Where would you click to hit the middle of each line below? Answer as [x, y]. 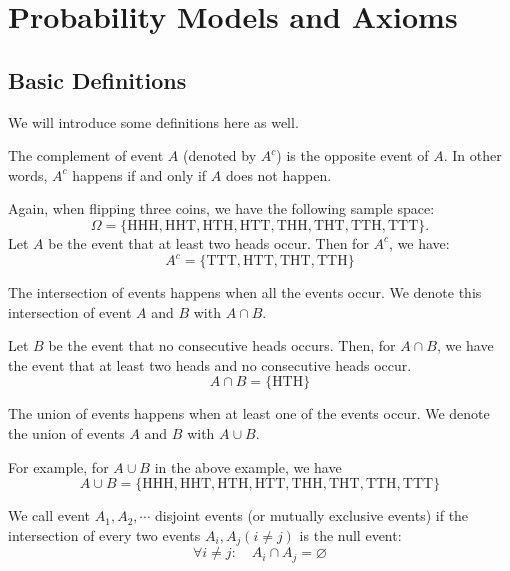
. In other [472, 155]
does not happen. [278, 174]
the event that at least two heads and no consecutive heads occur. [210, 364]
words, [28, 174]
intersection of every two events [104, 534]
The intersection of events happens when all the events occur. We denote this [245, 292]
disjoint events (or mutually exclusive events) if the [312, 515]
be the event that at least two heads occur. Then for [208, 242]
